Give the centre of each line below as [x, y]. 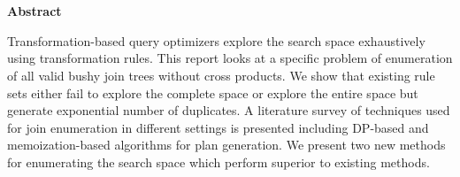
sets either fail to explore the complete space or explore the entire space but [213, 92]
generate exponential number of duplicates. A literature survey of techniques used [229, 110]
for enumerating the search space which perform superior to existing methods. [218, 162]
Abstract [34, 11]
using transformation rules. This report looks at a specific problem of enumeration [230, 58]
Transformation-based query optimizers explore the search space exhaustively [216, 40]
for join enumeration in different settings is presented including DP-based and [218, 127]
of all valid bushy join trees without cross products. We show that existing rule [221, 75]
